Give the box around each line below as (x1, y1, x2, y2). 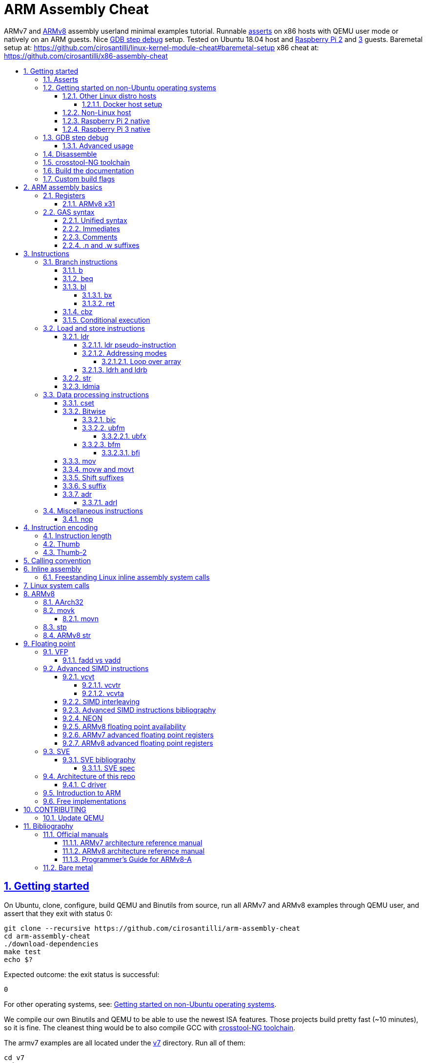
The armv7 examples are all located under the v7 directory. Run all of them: (4, 1038, 245, 1047)
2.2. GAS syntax (43, 207, 95, 216)
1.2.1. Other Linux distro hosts (62, 91, 157, 100)
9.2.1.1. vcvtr (82, 680, 121, 689)
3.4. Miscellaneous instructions (43, 506, 143, 515)
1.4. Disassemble (43, 149, 97, 158)
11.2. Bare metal (43, 863, 93, 872)
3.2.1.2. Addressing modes (82, 348, 167, 357)
